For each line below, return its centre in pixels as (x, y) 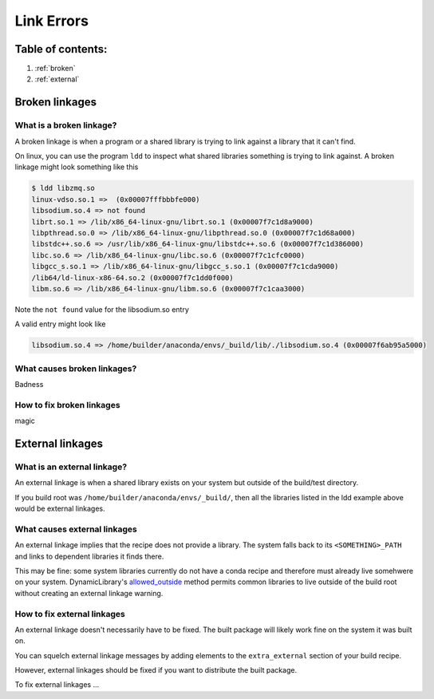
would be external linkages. (60, 509)
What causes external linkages (76, 529)
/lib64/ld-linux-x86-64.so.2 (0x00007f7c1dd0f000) (133, 278)
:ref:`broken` (55, 69)
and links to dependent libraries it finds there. (89, 556)
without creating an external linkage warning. (89, 593)
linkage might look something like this (77, 167)
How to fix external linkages (70, 614)
